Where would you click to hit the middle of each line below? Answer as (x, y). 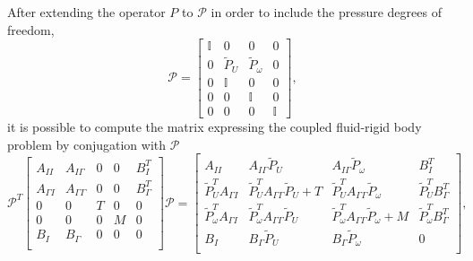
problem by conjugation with (87, 144)
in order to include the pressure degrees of (326, 12)
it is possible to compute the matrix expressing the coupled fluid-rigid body (215, 127)
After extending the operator (86, 12)
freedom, (31, 29)
